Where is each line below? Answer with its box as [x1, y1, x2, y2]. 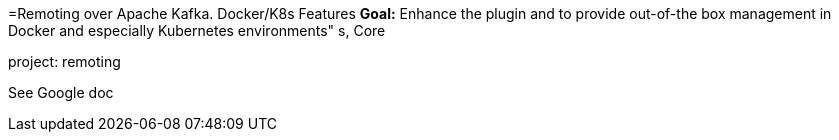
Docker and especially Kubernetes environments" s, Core [8, 22, 386, 39]
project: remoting [8, 53, 121, 70]
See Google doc [8, 84, 114, 101]
